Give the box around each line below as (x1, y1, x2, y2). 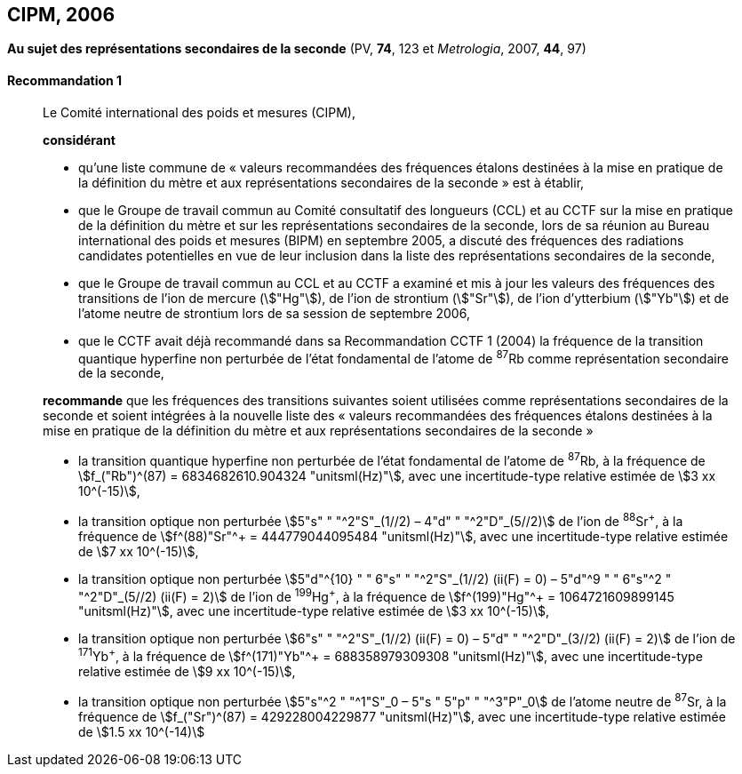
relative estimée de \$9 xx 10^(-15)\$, (78, 663, 296, 679)
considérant (43, 132, 116, 148)
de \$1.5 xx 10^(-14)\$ (78, 723, 205, 739)
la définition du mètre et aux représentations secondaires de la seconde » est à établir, (78, 174, 585, 190)
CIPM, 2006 (7, 4, 116, 26)
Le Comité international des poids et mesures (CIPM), (43, 104, 355, 120)
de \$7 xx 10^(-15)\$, (78, 543, 199, 559)
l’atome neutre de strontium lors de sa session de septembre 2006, (78, 305, 470, 321)
